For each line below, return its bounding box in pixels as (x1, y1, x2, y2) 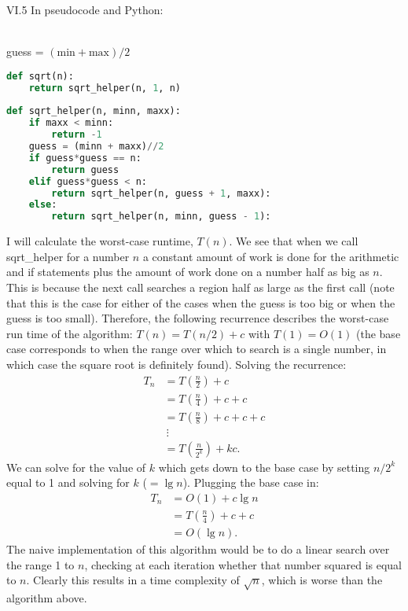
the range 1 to (6, 556, 75, 572)
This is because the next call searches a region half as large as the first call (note (6, 278, 395, 295)
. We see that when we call (229, 233, 358, 249)
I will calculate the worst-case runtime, (6, 233, 193, 249)
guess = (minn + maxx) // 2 (28, 141, 164, 153)
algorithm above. (6, 589, 87, 605)
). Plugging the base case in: (182, 474, 319, 491)
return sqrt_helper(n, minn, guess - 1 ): (51, 211, 271, 223)
